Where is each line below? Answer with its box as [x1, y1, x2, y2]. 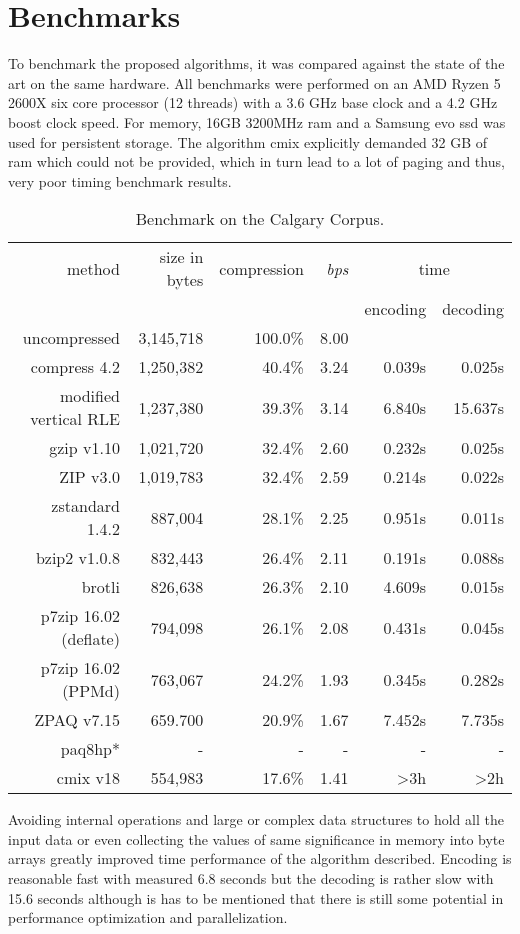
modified [59, 384, 120, 408]
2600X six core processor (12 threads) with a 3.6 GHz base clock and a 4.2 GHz [8, 92, 498, 113]
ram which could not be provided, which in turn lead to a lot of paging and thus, [8, 151, 505, 172]
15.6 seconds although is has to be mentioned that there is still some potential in [8, 887, 504, 908]
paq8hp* [60, 737, 120, 761]
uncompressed [22, 326, 120, 350]
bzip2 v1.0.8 [35, 546, 120, 570]
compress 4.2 [30, 355, 120, 379]
